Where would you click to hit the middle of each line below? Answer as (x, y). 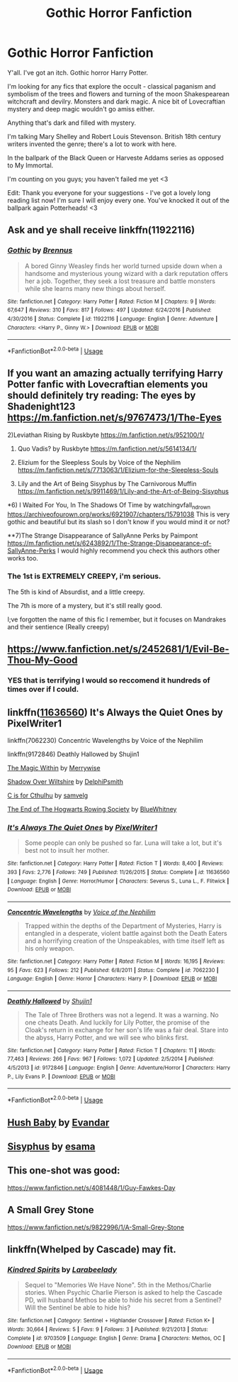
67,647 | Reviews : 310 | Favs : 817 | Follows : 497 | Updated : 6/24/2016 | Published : (109, 310)
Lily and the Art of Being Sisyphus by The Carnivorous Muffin (107, 483)
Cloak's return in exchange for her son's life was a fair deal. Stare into (126, 1029)
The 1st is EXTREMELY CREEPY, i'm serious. (84, 576)
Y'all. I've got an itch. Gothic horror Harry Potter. (78, 72)
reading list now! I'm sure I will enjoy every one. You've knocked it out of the (119, 200)
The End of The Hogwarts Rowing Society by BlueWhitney (92, 809)
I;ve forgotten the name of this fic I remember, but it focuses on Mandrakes (117, 619)
